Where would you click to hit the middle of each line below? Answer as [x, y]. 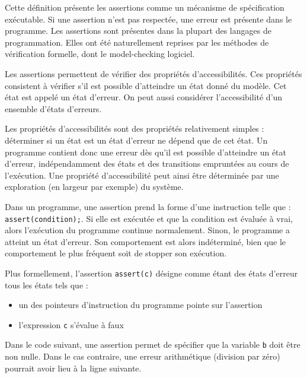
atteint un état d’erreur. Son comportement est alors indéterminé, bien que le [145, 241]
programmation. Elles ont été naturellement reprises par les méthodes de [137, 42]
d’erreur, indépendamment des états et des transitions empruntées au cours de [147, 163]
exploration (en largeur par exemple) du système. [94, 187]
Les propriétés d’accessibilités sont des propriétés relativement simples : [135, 128]
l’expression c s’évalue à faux [71, 324]
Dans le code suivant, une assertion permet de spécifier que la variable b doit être [153, 344]
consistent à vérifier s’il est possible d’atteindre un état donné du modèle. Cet [146, 85]
